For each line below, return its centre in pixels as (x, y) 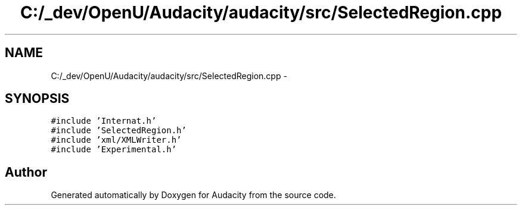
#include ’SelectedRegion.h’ (119, 131)
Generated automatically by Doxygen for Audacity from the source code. (193, 195)
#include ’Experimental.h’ (114, 150)
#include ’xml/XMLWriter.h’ (116, 140)
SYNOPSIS (37, 99)
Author (26, 172)
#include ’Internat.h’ (104, 121)
